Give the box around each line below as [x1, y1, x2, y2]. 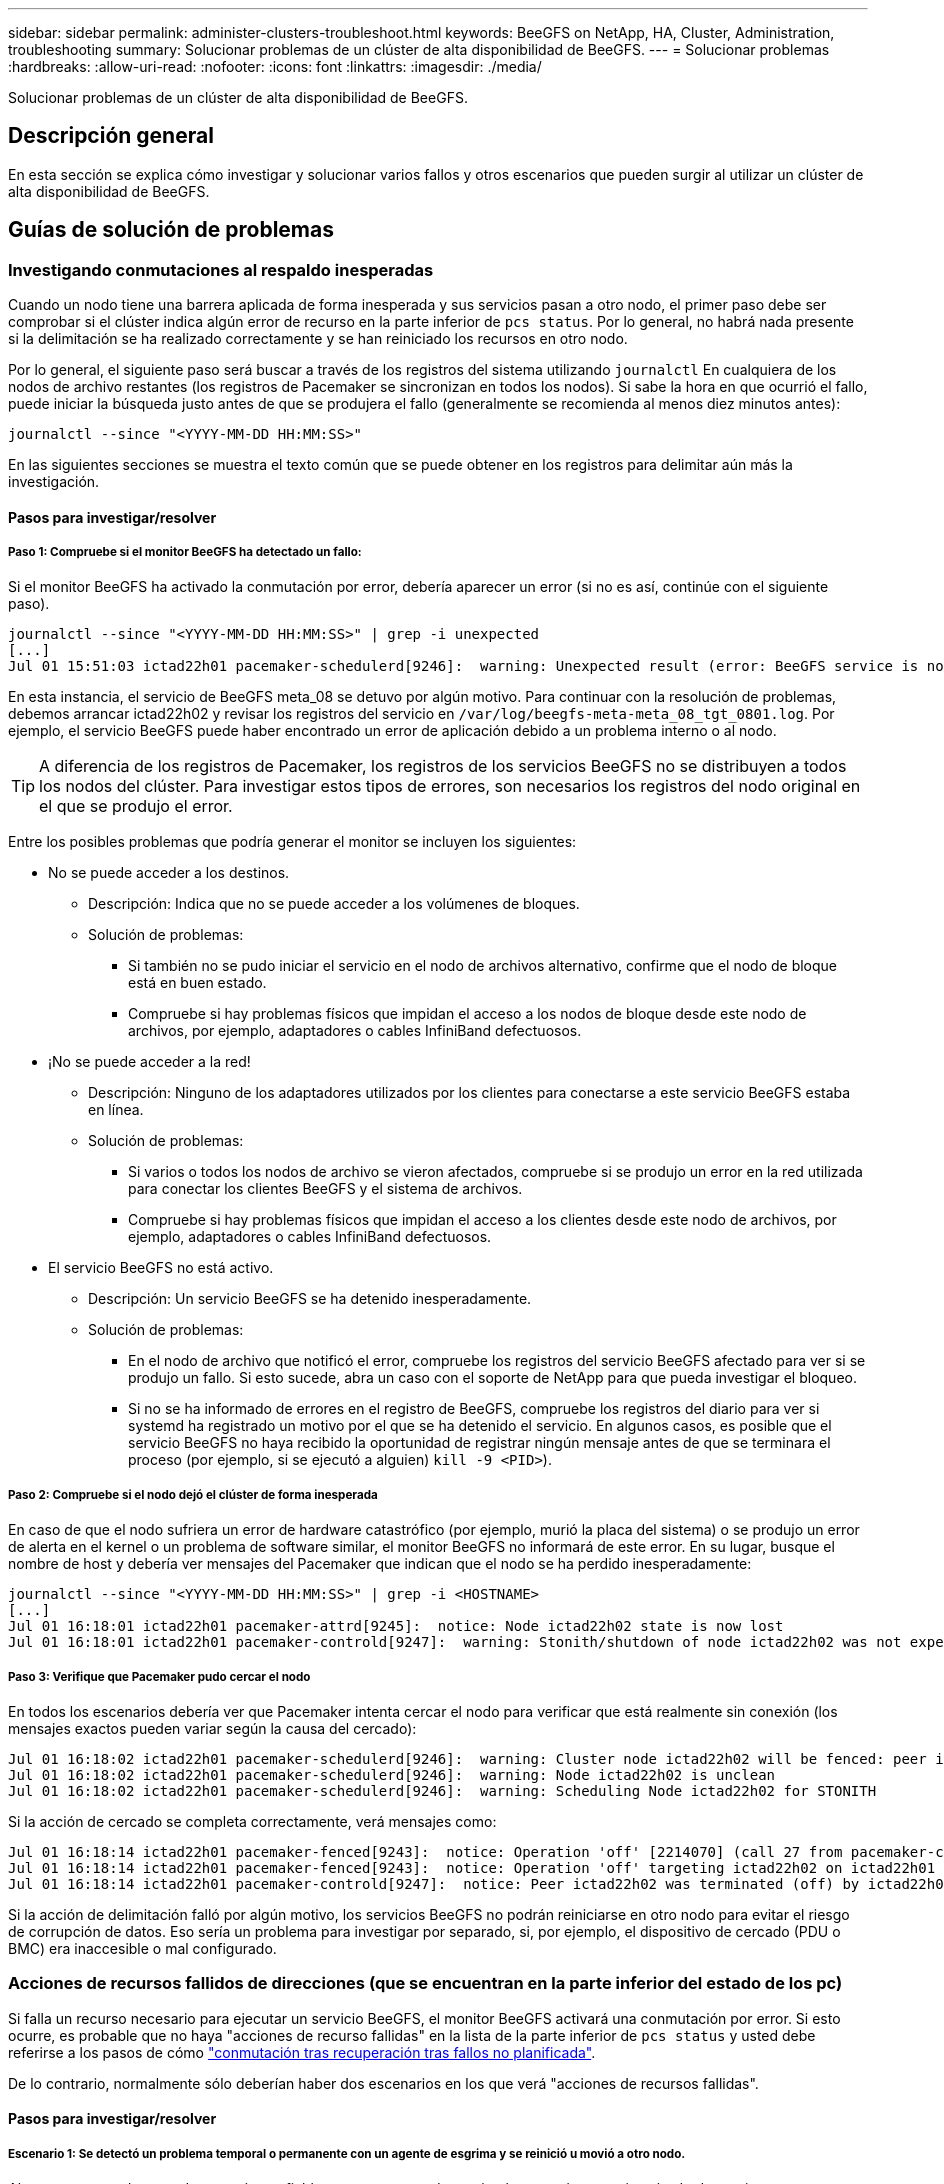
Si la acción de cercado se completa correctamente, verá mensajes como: [8, 1813, 497, 1831]
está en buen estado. [128, 974, 267, 992]
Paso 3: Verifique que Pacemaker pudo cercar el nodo [8, 1669, 311, 1684]
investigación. [8, 473, 100, 491]
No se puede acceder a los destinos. [48, 864, 290, 882]
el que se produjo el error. [39, 796, 233, 817]
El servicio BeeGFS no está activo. [48, 1259, 274, 1277]
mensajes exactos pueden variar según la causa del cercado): [8, 1720, 417, 1738]
